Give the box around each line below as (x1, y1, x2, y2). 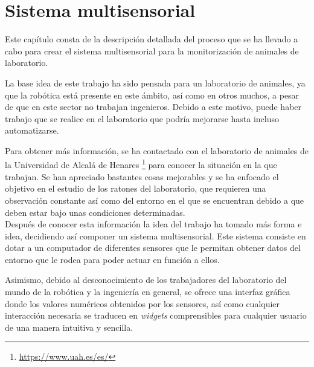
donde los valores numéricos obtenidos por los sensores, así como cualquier (5, 297, 280, 310)
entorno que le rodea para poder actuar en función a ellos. (5, 253, 220, 265)
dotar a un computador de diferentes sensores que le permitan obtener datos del (5, 241, 301, 254)
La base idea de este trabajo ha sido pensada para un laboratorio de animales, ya (5, 76, 306, 89)
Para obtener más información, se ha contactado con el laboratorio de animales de (5, 144, 309, 157)
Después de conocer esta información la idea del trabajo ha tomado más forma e (5, 218, 302, 230)
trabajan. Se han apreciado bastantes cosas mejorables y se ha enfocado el (5, 170, 279, 183)
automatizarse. (5, 124, 59, 137)
